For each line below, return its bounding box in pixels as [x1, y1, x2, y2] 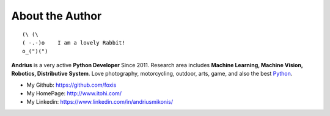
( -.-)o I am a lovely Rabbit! [22, 39, 125, 46]
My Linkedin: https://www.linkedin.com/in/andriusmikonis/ [26, 98, 174, 106]
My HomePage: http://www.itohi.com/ [26, 89, 122, 97]
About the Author [11, 9, 102, 23]
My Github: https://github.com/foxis [26, 81, 117, 89]
